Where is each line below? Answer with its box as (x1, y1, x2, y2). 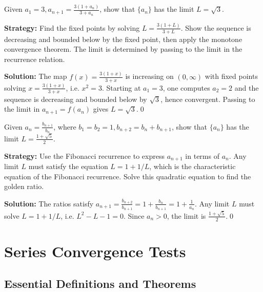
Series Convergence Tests (4, 240, 186, 261)
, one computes (163, 82, 210, 93)
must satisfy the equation (28, 161, 108, 172)
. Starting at (102, 82, 141, 93)
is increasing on (125, 71, 174, 81)
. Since (123, 210, 145, 221)
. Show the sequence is (180, 22, 251, 33)
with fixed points (205, 71, 258, 81)
